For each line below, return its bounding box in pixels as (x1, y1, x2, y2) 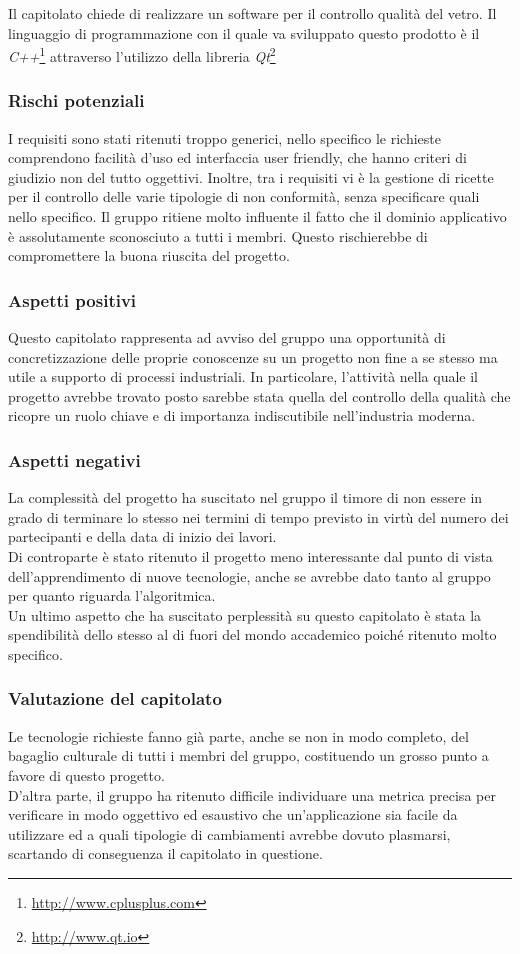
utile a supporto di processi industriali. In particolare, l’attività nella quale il (8, 366, 478, 387)
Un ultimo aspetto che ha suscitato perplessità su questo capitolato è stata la (8, 604, 482, 625)
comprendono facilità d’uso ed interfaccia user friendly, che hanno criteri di (8, 147, 467, 168)
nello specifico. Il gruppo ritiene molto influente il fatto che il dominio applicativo (8, 206, 507, 227)
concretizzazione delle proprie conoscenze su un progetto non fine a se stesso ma (8, 346, 498, 367)
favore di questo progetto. (8, 764, 165, 785)
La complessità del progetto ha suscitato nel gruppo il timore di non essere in (8, 487, 483, 508)
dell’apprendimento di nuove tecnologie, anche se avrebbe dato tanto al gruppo (8, 565, 491, 586)
